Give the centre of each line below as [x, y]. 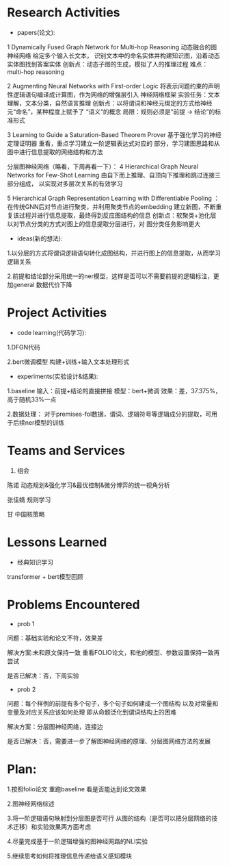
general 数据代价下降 [42, 284]
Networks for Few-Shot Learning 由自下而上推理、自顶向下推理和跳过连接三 [114, 175]
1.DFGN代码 [24, 347]
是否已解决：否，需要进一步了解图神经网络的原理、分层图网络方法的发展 [109, 741]
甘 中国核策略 [26, 514]
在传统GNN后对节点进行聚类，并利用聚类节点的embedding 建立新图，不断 [112, 206]
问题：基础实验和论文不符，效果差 [55, 638]
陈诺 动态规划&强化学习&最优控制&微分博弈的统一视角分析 [89, 485]
